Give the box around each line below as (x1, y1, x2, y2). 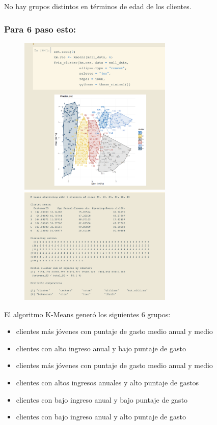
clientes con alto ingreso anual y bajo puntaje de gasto (16, 343, 186, 353)
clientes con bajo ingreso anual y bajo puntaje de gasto (16, 394, 188, 405)
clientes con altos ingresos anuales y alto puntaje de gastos (16, 377, 199, 387)
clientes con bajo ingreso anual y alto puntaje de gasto (16, 411, 186, 422)
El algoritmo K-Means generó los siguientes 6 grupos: (4, 309, 171, 319)
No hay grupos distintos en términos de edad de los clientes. (4, 1, 192, 11)
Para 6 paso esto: (4, 22, 76, 35)
